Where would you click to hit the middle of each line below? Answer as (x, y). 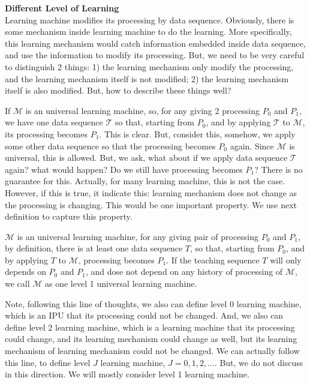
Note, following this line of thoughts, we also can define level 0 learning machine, (153, 303)
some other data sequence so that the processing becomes (110, 145)
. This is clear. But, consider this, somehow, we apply (197, 133)
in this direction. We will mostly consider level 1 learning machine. (127, 374)
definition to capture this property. (69, 216)
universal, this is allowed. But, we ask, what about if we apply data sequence (146, 157)
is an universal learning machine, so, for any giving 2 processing (142, 110)
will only (286, 259)
